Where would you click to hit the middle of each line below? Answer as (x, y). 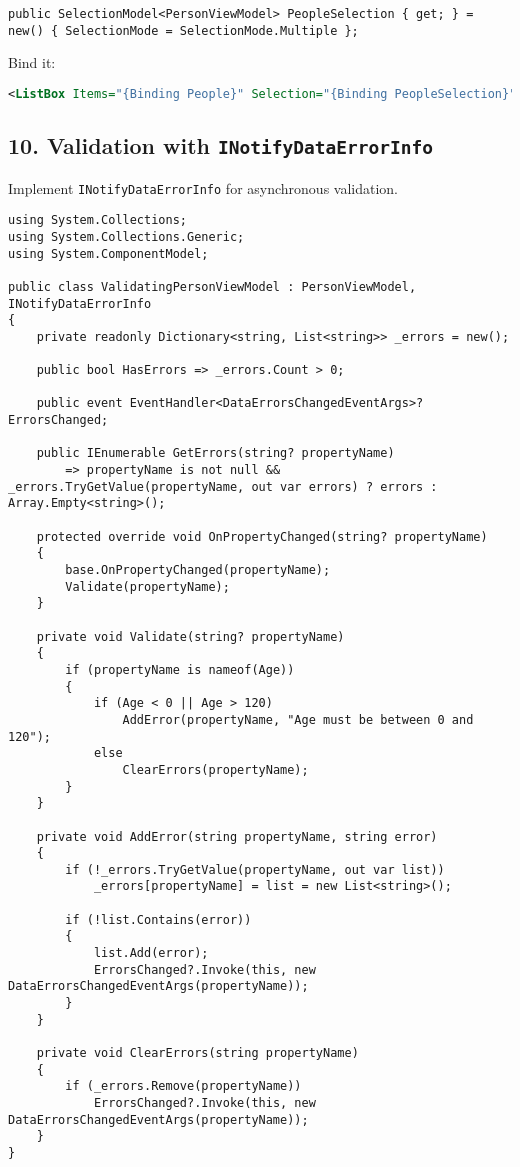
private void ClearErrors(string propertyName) (197, 1053)
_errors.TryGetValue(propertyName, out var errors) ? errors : (223, 486)
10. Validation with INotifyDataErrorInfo (220, 145)
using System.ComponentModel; (108, 253)
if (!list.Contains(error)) (158, 919)
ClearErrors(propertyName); (215, 769)
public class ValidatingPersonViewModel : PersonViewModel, (212, 286)
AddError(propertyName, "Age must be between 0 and (298, 719)
